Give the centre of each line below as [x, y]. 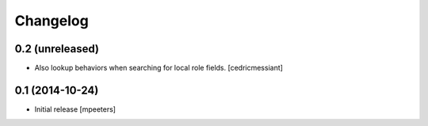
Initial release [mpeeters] [75, 109]
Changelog [52, 21]
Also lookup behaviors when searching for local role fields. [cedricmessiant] [159, 68]
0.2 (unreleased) [57, 49]
